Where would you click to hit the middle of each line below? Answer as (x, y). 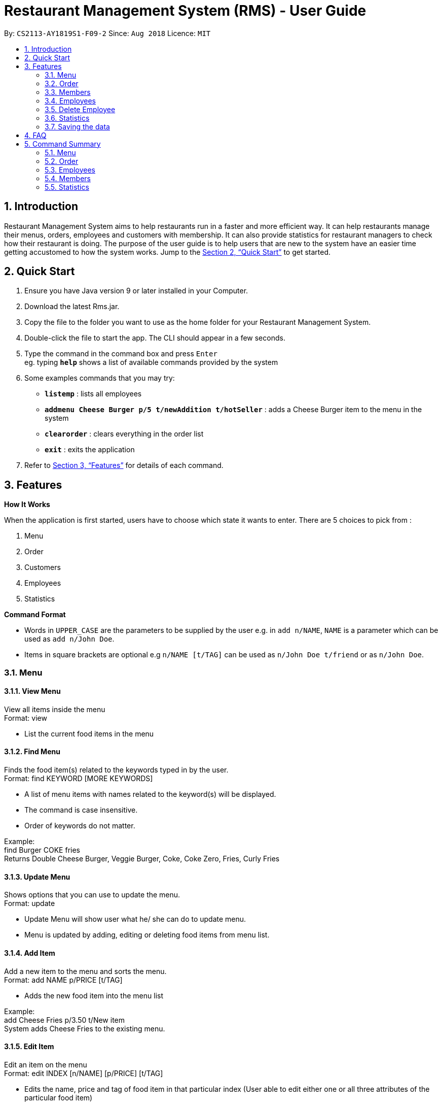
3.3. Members (68, 92)
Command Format (35, 615)
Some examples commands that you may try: (100, 378)
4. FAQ (35, 135)
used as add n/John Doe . (69, 639)
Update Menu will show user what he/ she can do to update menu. (135, 919)
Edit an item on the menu (46, 1064)
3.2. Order (62, 83)
